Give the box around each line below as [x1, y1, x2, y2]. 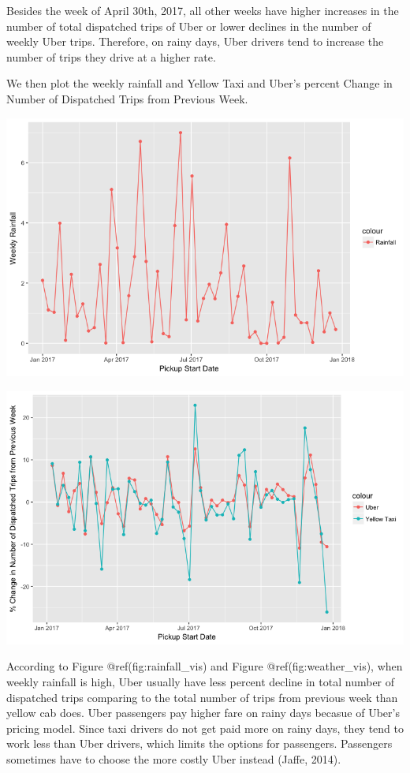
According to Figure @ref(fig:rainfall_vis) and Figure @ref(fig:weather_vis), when [6, 658, 403, 674]
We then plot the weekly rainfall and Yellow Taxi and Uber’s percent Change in [6, 75, 393, 91]
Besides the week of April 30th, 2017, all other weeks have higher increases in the [6, 2, 399, 18]
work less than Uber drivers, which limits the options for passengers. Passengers [6, 735, 393, 752]
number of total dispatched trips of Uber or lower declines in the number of [6, 17, 371, 34]
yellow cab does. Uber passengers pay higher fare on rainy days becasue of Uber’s [6, 704, 400, 721]
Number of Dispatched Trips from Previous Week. [6, 90, 248, 106]
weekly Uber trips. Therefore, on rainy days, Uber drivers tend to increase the [6, 33, 384, 50]
